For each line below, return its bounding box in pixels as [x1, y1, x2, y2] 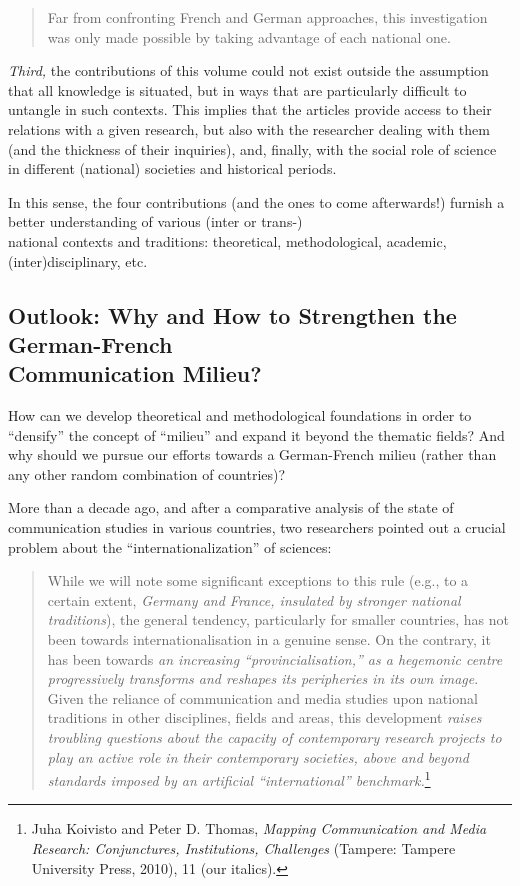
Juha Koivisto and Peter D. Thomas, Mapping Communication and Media [31, 818, 487, 839]
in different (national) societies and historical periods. [8, 158, 337, 179]
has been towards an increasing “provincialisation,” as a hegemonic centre [47, 648, 503, 669]
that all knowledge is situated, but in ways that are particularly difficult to [8, 79, 467, 100]
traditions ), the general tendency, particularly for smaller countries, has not [47, 609, 509, 630]
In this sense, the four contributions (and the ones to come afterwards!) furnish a [8, 191, 505, 212]
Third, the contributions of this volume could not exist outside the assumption [8, 60, 489, 81]
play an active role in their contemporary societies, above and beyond [47, 746, 469, 767]
